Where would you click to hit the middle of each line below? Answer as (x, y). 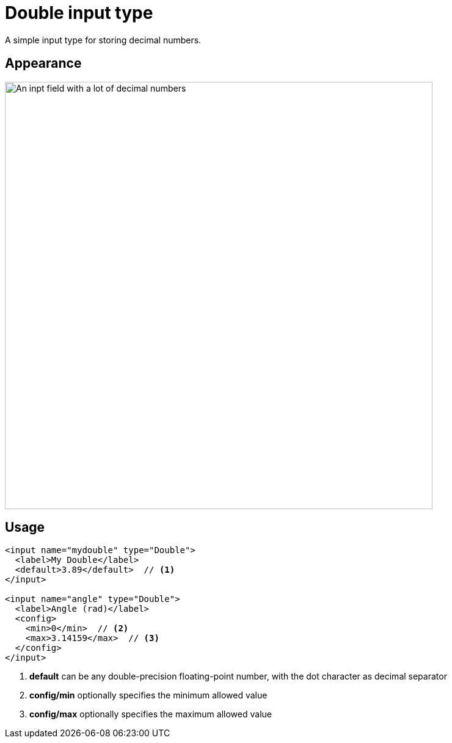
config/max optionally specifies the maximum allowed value (151, 714)
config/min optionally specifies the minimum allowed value (148, 695)
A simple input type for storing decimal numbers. (103, 40)
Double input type (79, 13)
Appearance (43, 63)
